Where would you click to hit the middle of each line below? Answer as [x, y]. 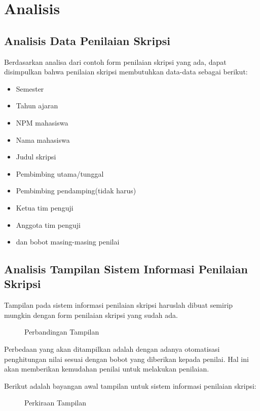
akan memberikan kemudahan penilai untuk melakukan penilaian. [107, 369]
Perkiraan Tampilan [55, 403]
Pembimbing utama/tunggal [60, 173]
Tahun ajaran [37, 106]
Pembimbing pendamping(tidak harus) [76, 191]
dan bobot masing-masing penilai [68, 242]
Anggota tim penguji [48, 224]
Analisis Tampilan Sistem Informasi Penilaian [126, 269]
